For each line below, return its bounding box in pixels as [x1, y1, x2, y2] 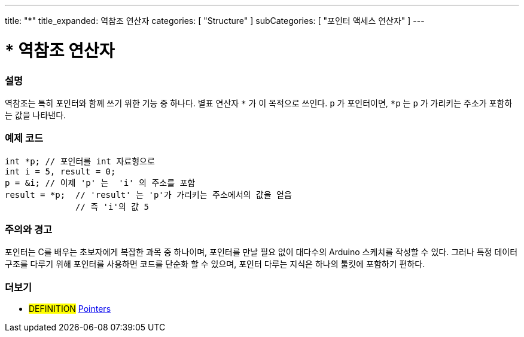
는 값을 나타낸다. [5, 109, 66, 120]
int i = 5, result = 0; [5, 166, 116, 176]
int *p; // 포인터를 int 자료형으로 [5, 156, 155, 166]
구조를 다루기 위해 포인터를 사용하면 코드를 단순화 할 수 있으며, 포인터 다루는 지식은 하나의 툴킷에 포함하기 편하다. [5, 259, 425, 269]
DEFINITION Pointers [29, 304, 111, 314]
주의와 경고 [5, 223, 53, 235]
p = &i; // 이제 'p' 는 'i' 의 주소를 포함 [5, 177, 196, 188]
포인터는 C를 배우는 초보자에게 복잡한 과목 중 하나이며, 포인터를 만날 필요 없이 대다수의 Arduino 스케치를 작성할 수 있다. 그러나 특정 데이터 [5, 247, 518, 258]
